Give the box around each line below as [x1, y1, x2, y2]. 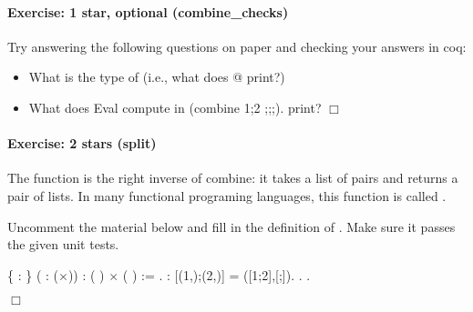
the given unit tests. [7, 235, 119, 254]
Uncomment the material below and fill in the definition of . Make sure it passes [7, 216, 456, 236]
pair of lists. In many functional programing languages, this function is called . [7, 186, 447, 205]
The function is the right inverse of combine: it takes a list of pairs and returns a [7, 168, 458, 187]
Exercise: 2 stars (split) [7, 134, 157, 153]
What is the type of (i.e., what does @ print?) [28, 67, 285, 86]
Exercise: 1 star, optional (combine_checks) [7, 2, 289, 21]
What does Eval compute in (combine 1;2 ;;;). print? [28, 97, 322, 116]
